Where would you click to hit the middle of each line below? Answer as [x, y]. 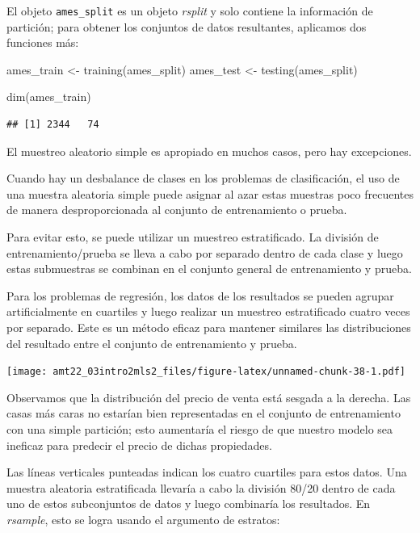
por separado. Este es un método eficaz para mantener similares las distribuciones [209, 327]
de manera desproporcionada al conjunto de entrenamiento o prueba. [177, 210]
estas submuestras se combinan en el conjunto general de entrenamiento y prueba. [209, 269]
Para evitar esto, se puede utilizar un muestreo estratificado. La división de [193, 237]
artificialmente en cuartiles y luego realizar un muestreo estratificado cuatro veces [208, 311]
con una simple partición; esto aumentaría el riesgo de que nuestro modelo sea [200, 429]
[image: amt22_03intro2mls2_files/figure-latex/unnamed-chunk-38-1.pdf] [206, 372]
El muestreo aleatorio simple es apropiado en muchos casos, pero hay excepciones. [209, 151]
